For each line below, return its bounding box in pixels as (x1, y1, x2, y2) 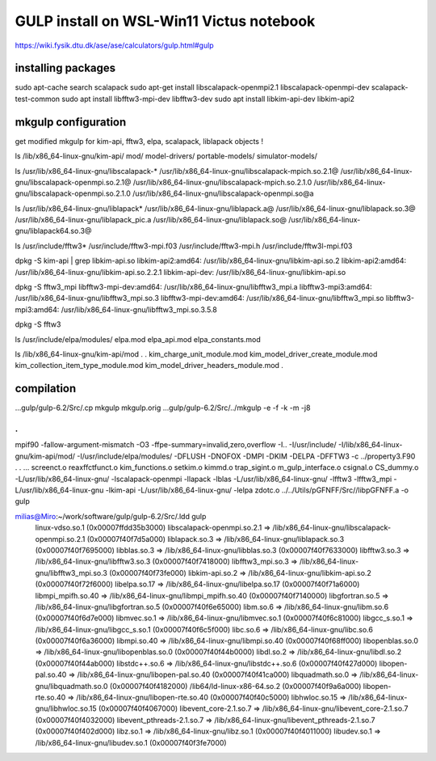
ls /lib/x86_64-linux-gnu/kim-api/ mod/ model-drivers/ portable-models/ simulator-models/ (15, 151, 318, 161)
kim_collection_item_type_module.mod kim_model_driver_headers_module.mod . (15, 361, 284, 370)
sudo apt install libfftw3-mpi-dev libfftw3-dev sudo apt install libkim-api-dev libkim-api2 (61, 94, 355, 104)
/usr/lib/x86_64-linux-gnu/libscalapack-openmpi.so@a (132, 188, 314, 198)
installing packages (15, 61, 116, 75)
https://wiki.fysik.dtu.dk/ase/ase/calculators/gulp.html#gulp (15, 40, 214, 50)
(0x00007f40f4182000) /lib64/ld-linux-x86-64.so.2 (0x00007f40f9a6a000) (109, 681, 362, 691)
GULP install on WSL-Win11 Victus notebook (15, 12, 316, 30)
